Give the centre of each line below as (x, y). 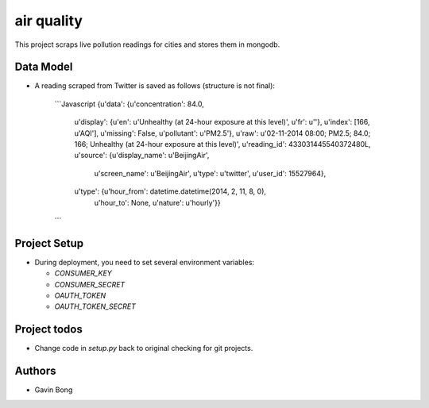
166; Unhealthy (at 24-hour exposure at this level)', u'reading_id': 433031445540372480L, (222, 144)
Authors (35, 371)
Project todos (48, 329)
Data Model (44, 67)
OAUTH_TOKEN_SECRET (95, 306)
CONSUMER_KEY (83, 273)
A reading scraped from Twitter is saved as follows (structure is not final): (155, 86)
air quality (49, 21)
